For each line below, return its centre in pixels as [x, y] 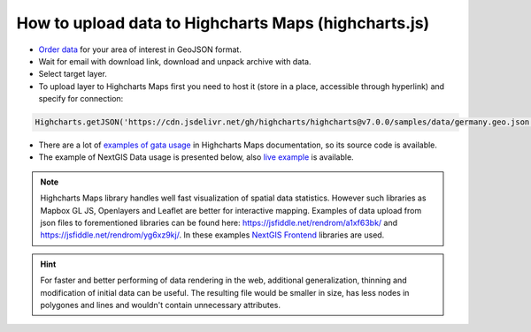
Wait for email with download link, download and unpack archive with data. [175, 61]
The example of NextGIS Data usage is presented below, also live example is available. [196, 157]
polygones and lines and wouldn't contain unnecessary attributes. [160, 305]
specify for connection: [81, 99]
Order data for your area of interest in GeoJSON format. [140, 49]
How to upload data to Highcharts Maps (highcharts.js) [223, 23]
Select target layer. [73, 74]
